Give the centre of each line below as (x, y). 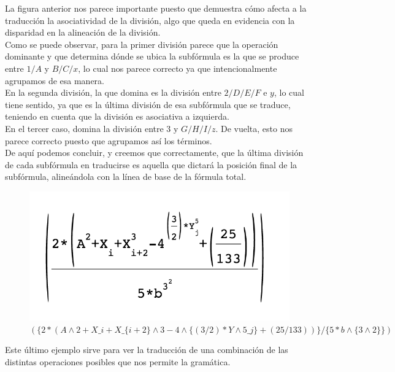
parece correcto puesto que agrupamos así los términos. (109, 140)
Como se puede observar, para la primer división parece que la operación (142, 44)
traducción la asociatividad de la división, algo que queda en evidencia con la (150, 20)
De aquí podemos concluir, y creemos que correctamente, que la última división (154, 153)
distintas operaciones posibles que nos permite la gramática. (118, 361)
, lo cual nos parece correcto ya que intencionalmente (178, 68)
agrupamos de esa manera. (55, 80)
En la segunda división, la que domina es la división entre (113, 92)
